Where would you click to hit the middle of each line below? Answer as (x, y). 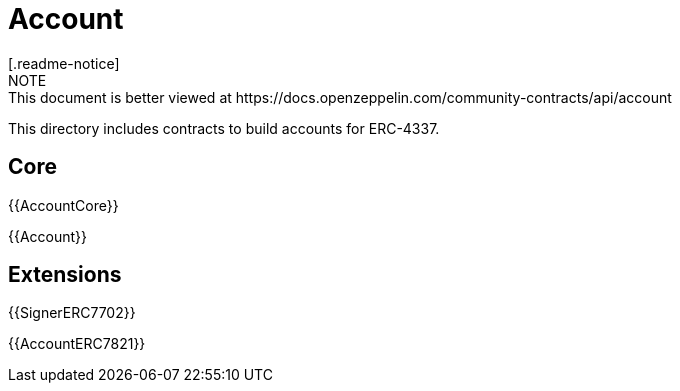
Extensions (65, 275)
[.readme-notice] (64, 63)
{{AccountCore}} (63, 205)
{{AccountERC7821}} (77, 344)
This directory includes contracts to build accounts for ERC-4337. (224, 128)
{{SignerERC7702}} (72, 313)
